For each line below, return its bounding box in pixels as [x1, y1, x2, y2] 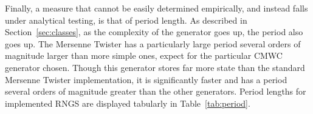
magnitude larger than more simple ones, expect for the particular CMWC [5, 49, 283, 62]
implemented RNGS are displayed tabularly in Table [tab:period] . [5, 96, 250, 109]
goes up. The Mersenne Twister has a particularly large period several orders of [5, 37, 301, 50]
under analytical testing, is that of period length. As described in [5, 13, 247, 26]
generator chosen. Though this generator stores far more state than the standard [5, 61, 305, 73]
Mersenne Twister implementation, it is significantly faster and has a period [5, 73, 287, 85]
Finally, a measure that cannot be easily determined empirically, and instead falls [5, 2, 308, 14]
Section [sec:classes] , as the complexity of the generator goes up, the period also [5, 25, 303, 38]
